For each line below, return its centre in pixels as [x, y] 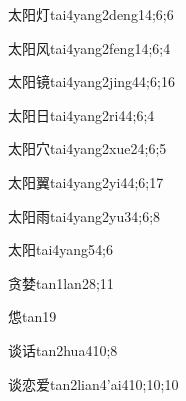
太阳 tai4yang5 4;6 [61, 249]
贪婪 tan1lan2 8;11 [61, 282]
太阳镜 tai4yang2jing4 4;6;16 [91, 81]
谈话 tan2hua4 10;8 [63, 349]
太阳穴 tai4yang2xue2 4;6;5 [87, 148]
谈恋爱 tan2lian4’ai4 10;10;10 [93, 383]
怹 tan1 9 [32, 316]
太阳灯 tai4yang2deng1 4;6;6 [91, 14]
